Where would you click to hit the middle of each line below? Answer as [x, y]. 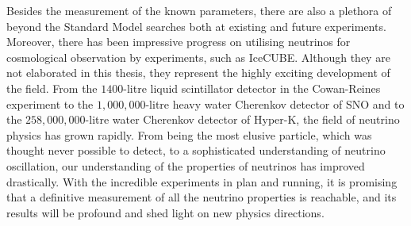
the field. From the [52, 88]
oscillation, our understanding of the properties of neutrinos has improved [186, 165]
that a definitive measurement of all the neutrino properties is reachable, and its [202, 197]
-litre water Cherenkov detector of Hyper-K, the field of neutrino [242, 119]
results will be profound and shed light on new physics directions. [165, 212]
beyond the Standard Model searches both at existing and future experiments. [196, 26]
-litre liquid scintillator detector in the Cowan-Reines [252, 88]
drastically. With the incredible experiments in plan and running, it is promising [202, 181]
